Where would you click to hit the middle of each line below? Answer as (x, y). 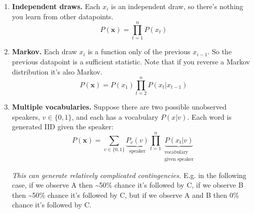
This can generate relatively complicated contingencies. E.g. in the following (129, 175)
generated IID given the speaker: (63, 127)
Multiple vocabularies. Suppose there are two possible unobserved (119, 107)
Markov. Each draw (44, 51)
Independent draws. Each (56, 6)
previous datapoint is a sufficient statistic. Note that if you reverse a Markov (131, 61)
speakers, (26, 116)
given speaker (179, 159)
